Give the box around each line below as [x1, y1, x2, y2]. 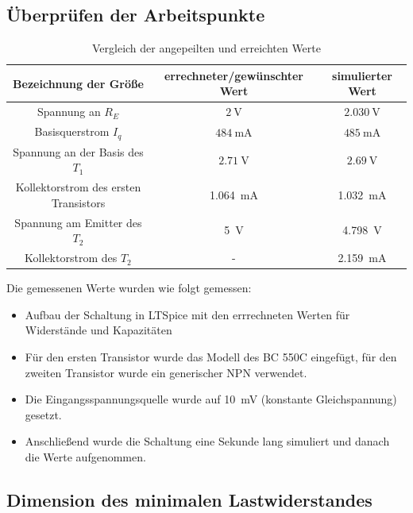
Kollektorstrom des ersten [15, 179, 141, 195]
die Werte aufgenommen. [25, 448, 146, 465]
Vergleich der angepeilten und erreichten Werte [92, 40, 321, 56]
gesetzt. [25, 406, 62, 422]
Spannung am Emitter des [14, 214, 142, 230]
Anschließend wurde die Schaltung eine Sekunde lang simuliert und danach [25, 433, 390, 449]
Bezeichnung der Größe [13, 75, 144, 91]
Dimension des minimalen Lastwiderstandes [6, 487, 372, 511]
